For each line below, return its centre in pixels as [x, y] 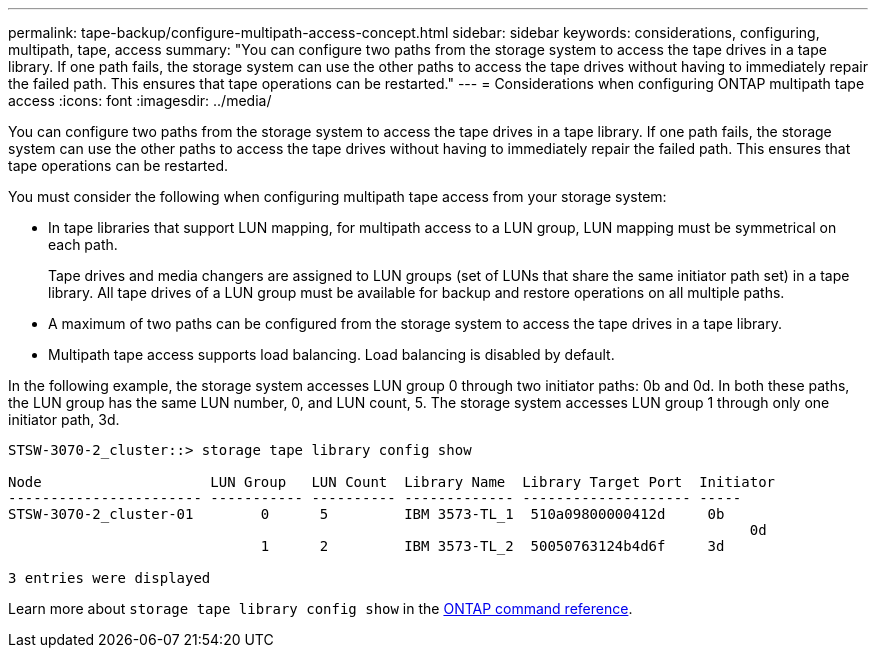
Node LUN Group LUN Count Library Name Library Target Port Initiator [392, 482]
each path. [83, 244]
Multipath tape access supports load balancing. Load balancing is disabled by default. [331, 354]
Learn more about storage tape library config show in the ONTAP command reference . [320, 608]
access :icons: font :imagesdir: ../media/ [140, 100]
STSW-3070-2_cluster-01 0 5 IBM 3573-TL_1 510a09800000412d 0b [366, 514]
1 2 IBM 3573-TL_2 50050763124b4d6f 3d [492, 546]
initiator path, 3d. [64, 419]
